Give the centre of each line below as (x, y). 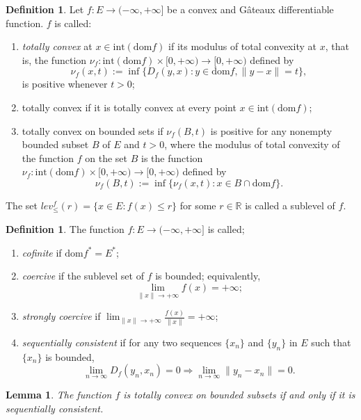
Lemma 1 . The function (59, 395)
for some (198, 205)
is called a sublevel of (290, 205)
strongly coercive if (61, 316)
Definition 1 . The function (65, 229)
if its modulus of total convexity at (242, 46)
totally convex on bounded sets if (93, 130)
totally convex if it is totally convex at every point (129, 107)
